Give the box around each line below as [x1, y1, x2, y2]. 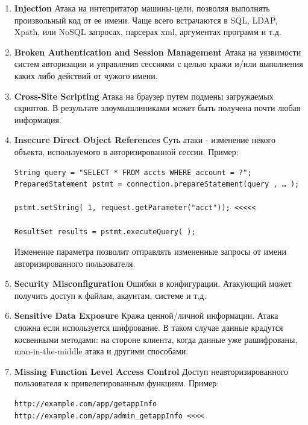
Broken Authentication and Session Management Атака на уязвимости [14, 45, 301, 58]
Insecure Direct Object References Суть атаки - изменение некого [14, 133, 275, 146]
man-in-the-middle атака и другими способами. [14, 345, 189, 357]
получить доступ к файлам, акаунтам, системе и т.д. [14, 289, 207, 301]
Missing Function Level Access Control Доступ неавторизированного [14, 365, 289, 377]
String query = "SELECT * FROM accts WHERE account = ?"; [14, 168, 252, 177]
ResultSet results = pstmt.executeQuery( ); [14, 227, 196, 236]
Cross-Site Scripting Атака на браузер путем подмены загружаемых [14, 89, 274, 102]
